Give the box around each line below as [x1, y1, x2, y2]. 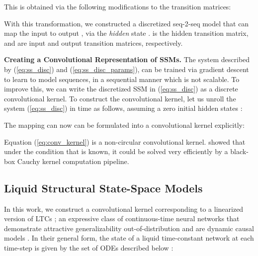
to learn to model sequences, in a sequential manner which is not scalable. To [4, 74, 240, 84]
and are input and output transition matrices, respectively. [4, 37, 183, 48]
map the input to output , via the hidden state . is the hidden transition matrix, [4, 28, 249, 38]
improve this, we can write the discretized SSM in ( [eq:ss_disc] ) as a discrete [4, 84, 238, 94]
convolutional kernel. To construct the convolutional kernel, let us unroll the [4, 93, 236, 103]
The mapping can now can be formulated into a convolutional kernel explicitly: [4, 119, 245, 130]
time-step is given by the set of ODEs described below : [4, 242, 173, 253]
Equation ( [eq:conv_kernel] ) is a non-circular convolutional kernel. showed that [4, 136, 246, 147]
